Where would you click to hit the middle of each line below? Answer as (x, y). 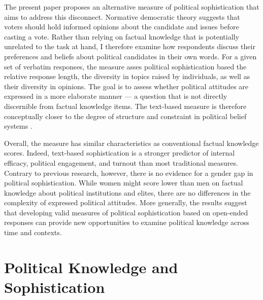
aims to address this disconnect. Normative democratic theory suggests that (122, 16)
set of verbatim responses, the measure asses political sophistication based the (125, 66)
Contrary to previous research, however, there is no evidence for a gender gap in (129, 173)
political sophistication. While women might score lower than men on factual (124, 183)
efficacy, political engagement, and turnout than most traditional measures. (121, 162)
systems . (18, 126)
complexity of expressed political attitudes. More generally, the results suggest (126, 202)
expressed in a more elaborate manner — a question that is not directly (116, 96)
